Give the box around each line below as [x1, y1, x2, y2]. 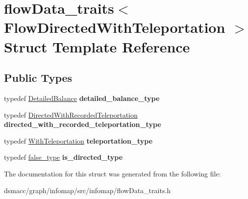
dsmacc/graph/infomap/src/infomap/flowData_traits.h [4, 185, 171, 195]
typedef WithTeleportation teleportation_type [4, 135, 153, 146]
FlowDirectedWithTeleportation [4, 17, 225, 37]
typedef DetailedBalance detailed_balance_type [4, 93, 160, 103]
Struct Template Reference [4, 36, 190, 56]
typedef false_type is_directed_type [4, 152, 123, 162]
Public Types [4, 70, 73, 85]
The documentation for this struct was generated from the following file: [4, 168, 221, 178]
